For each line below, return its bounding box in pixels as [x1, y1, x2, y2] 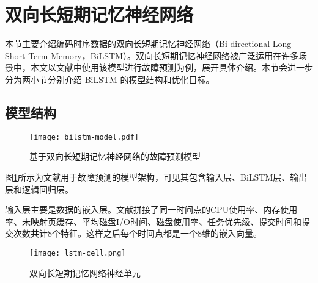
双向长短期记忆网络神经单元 [29, 266, 141, 279]
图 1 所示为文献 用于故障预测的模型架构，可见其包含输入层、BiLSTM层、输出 [5, 170, 308, 183]
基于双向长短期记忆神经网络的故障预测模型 [29, 150, 201, 163]
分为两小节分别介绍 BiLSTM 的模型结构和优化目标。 [5, 73, 215, 85]
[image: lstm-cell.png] [29, 248, 126, 257]
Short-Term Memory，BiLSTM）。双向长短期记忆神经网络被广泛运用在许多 [5, 49, 299, 62]
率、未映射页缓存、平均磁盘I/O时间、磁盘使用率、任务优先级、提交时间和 [5, 215, 301, 227]
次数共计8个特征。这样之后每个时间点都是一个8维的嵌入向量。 [13, 227, 262, 240]
